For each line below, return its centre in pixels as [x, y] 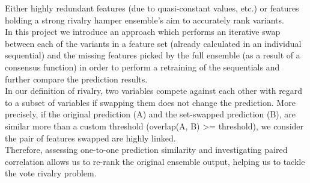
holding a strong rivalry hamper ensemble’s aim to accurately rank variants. [144, 20]
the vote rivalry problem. [51, 173]
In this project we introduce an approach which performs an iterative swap [143, 32]
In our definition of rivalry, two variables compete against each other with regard [154, 91]
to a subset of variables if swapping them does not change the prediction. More [150, 102]
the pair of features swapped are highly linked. [90, 138]
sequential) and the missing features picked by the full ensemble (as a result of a [153, 55]
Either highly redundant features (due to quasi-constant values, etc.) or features [152, 8]
